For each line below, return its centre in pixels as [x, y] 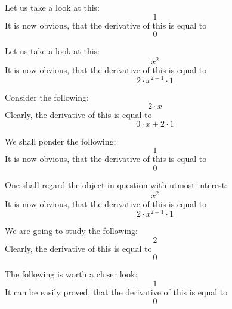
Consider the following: [47, 97]
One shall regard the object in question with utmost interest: [116, 184]
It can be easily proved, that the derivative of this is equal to [116, 292]
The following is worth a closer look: [71, 274]
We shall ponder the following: [61, 141]
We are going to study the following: [71, 231]
